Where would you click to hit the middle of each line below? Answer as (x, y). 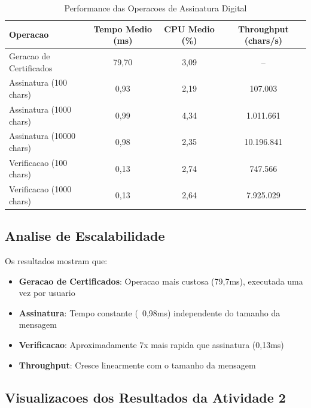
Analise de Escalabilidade (85, 236)
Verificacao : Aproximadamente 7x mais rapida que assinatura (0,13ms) (151, 345)
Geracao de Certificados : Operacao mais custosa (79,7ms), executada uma (161, 281)
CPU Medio (189, 28)
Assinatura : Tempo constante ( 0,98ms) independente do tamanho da (150, 312)
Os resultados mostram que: (56, 261)
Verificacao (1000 (40, 189)
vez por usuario (47, 293)
